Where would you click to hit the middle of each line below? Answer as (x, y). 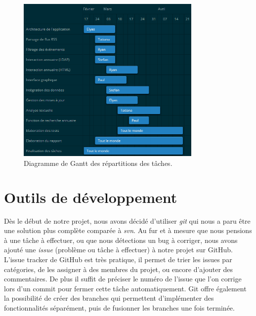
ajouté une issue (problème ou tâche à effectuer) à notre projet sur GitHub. (118, 250)
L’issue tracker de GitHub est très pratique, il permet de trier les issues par (118, 259)
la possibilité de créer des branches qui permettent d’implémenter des (109, 298)
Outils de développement (91, 197)
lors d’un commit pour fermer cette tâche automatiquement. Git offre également (125, 288)
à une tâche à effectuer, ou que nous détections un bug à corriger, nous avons (121, 240)
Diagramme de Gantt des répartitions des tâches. (98, 163)
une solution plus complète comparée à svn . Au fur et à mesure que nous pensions (128, 230)
